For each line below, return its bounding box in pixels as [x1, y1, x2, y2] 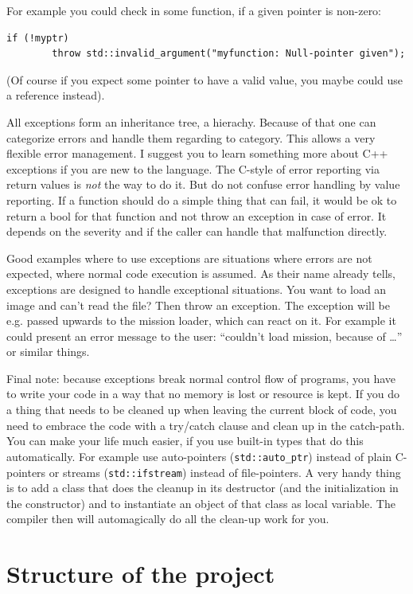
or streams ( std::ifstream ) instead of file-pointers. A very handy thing [49, 463, 401, 480]
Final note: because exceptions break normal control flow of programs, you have [6, 369, 396, 386]
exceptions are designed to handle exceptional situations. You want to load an [6, 280, 387, 297]
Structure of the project [6, 557, 275, 590]
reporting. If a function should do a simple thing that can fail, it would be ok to [6, 191, 397, 208]
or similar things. [6, 343, 90, 360]
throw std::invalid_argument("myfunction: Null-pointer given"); [52, 48, 406, 60]
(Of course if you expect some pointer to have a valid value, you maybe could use [6, 71, 403, 88]
